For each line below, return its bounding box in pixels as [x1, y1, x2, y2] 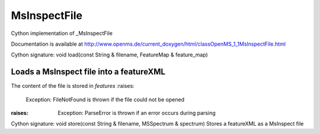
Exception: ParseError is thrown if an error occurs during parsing [57, 110, 216, 117]
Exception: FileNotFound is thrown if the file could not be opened [25, 95, 185, 103]
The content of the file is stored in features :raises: [11, 82, 135, 90]
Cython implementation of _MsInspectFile [11, 30, 113, 37]
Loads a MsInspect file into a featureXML [11, 67, 166, 77]
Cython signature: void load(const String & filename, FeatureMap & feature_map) [11, 51, 209, 59]
